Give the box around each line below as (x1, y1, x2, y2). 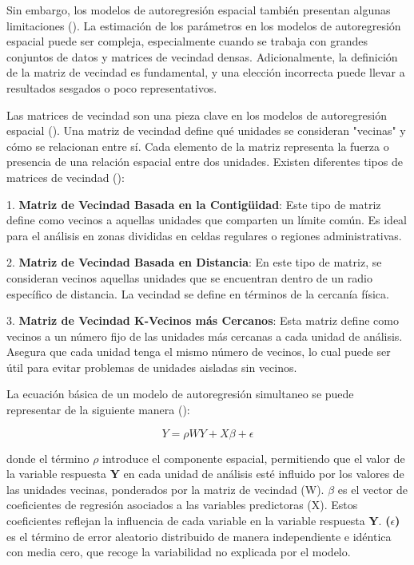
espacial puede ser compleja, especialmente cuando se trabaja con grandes (6, 33, 368, 49)
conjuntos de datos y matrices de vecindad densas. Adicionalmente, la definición (6, 48, 398, 65)
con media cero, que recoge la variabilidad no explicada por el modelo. (6, 543, 351, 560)
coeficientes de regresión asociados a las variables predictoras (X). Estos (6, 496, 358, 513)
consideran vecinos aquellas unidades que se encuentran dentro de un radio (6, 269, 372, 286)
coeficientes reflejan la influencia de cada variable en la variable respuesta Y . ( (6, 512, 391, 529)
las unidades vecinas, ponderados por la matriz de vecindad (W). (6, 480, 324, 497)
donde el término (6, 449, 90, 466)
